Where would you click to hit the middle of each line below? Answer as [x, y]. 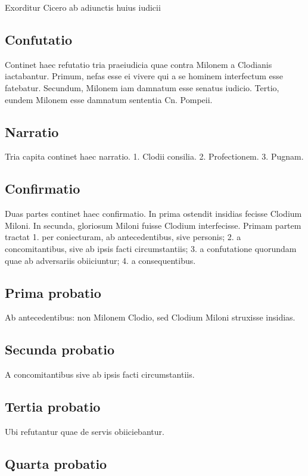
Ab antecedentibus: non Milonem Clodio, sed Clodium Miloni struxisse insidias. [150, 317]
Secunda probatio [60, 349]
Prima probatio [53, 292]
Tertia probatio [53, 407]
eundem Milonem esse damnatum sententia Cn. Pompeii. [109, 99]
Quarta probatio [56, 463]
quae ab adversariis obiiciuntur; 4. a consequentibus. [100, 260]
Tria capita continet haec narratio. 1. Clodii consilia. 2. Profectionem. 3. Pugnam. [154, 156]
